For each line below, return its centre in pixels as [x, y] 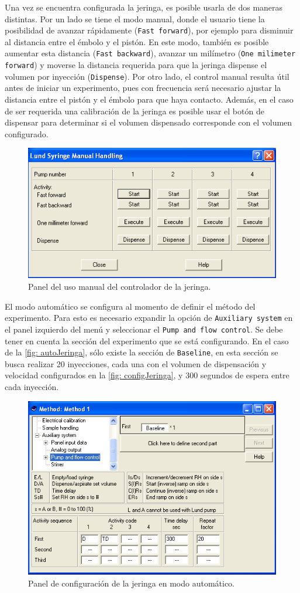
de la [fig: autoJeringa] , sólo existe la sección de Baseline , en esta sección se [142, 352]
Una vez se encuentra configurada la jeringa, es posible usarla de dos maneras [144, 7]
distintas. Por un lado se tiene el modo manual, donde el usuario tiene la [135, 18]
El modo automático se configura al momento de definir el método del [130, 306]
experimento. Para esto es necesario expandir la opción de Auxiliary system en [149, 318]
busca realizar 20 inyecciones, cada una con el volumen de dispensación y [136, 363]
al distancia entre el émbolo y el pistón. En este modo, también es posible [137, 41]
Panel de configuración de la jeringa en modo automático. [132, 583]
